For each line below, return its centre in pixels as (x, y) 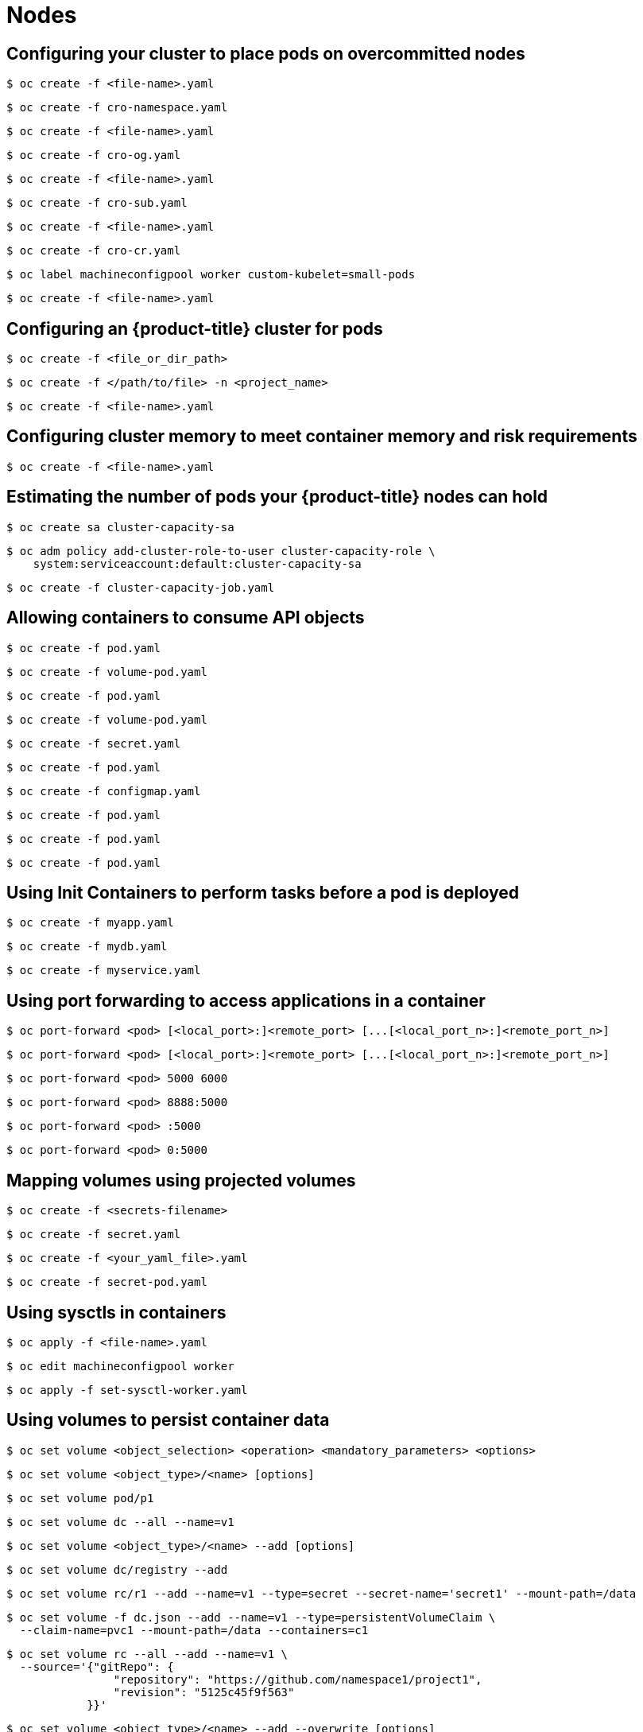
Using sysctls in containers (116, 1312)
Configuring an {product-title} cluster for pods (195, 328)
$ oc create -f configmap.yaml (104, 791)
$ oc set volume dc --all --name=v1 (120, 1522)
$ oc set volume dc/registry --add (117, 1569)
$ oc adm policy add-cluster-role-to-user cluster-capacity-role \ (221, 551)
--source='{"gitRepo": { (97, 1666)
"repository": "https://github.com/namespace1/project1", (298, 1679)
